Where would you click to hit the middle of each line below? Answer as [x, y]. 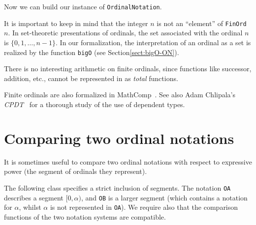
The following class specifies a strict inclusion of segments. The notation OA [117, 187]
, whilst [30, 207]
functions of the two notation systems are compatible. [85, 216]
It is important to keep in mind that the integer [76, 23]
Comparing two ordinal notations [119, 138]
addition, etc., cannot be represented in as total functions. [91, 78]
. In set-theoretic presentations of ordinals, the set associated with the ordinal [125, 33]
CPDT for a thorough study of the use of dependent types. [95, 104]
